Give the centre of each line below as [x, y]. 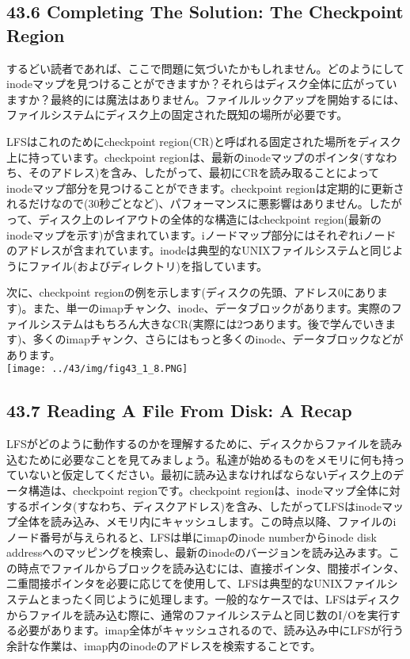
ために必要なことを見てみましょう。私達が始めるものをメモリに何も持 [211, 459]
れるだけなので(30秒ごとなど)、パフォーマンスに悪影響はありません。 [188, 203]
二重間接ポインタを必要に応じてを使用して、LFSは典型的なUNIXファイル [197, 583]
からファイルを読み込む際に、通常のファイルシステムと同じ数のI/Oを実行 [198, 614]
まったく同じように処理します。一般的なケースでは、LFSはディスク [225, 599]
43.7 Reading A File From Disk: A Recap [179, 410]
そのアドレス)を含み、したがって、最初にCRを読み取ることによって [204, 172]
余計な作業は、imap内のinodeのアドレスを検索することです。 [164, 645]
